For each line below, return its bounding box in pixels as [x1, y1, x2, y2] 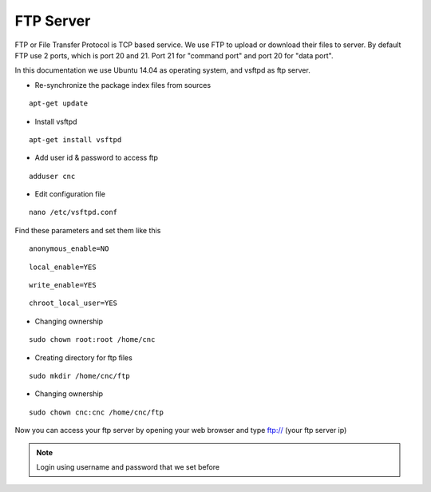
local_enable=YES [29, 262, 97, 272]
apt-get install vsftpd [29, 135, 122, 144]
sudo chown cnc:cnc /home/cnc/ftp [29, 407, 164, 417]
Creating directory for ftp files [34, 352, 133, 363]
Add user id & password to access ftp [34, 153, 159, 163]
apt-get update [29, 99, 89, 108]
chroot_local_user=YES [29, 299, 118, 307]
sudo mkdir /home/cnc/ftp [29, 371, 131, 380]
